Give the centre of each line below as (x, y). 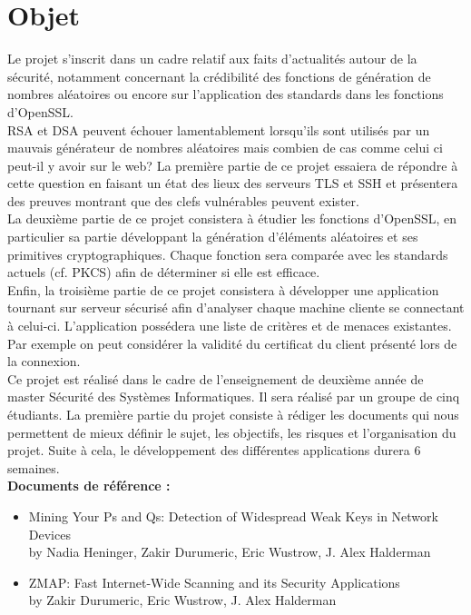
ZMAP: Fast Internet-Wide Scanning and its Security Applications (214, 582)
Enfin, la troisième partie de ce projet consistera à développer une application (223, 289)
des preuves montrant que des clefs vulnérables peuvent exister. (183, 200)
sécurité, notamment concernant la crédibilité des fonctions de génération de (219, 76)
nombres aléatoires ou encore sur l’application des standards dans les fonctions (226, 94)
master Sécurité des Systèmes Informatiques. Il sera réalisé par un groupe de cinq (234, 397)
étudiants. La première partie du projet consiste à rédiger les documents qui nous (233, 414)
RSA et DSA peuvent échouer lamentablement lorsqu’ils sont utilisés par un (219, 129)
